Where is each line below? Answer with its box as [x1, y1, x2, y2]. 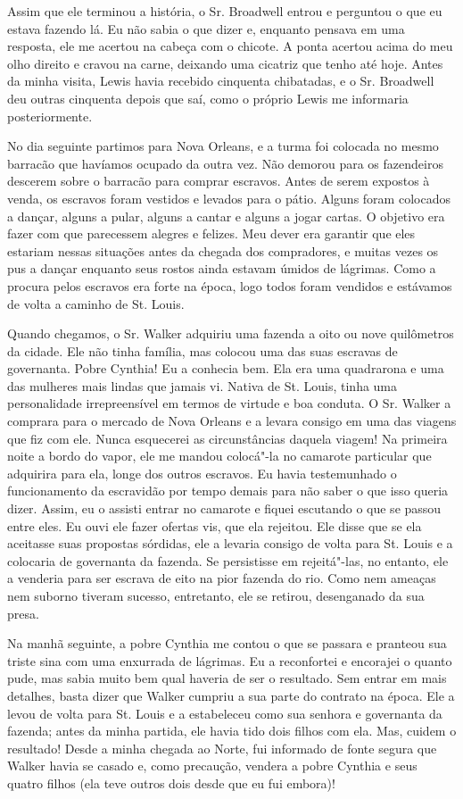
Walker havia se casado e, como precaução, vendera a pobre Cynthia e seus [7, 756, 418, 775]
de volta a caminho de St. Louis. [7, 294, 185, 312]
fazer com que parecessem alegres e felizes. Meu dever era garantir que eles [7, 224, 416, 243]
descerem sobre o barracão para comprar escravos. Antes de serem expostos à [7, 171, 430, 190]
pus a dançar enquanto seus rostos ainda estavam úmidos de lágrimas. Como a [7, 259, 436, 278]
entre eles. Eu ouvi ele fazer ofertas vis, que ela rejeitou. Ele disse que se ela [7, 516, 422, 535]
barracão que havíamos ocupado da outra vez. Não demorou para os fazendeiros [7, 154, 443, 172]
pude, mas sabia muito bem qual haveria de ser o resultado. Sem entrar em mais [7, 669, 447, 687]
